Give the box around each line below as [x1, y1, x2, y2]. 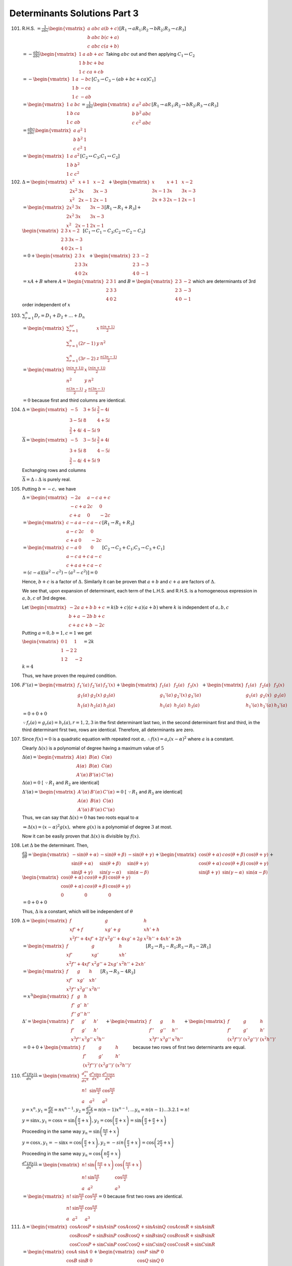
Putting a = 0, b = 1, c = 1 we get [22, 630, 92, 636]
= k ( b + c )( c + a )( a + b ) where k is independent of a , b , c [106, 604, 229, 610]
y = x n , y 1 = [22, 1106, 48, 1114]
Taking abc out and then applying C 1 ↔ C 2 [105, 51, 195, 58]
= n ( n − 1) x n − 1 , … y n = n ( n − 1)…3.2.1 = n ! [93, 1106, 190, 1114]
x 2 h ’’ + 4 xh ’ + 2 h [143, 935, 182, 942]
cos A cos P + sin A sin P [69, 1224, 116, 1230]
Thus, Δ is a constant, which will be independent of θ [22, 908, 134, 915]
